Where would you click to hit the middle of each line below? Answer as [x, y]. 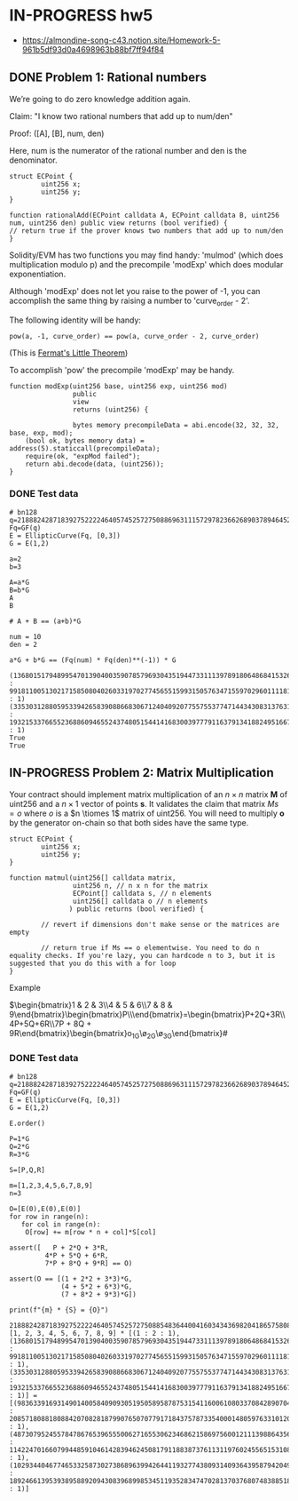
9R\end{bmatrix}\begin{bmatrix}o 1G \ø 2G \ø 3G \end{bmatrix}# [118, 1034]
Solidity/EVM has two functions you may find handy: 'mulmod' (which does [146, 255]
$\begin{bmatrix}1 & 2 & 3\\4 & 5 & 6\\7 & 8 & [91, 1004]
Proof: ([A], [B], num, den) [57, 133]
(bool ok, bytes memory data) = [85, 441]
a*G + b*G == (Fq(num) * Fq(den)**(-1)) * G [93, 660]
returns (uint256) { [110, 410]
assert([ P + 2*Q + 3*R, [59, 1248]
